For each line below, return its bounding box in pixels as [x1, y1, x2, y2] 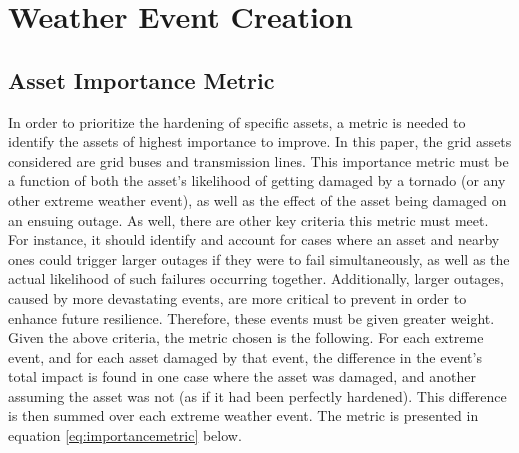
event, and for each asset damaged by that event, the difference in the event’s [8, 346, 482, 367]
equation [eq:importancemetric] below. [8, 425, 242, 446]
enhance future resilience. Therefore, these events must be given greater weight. [8, 307, 495, 328]
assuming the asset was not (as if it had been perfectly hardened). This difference [8, 385, 507, 406]
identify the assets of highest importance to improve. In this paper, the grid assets [8, 131, 512, 152]
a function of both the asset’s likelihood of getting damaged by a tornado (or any [8, 170, 506, 191]
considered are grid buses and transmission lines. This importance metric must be [8, 150, 509, 171]
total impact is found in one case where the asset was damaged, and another [8, 366, 476, 387]
